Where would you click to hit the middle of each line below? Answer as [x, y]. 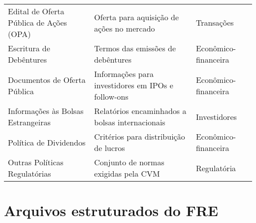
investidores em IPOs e [134, 85]
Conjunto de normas [129, 162]
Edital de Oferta [36, 11]
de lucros [110, 148]
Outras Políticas [36, 162]
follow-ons [111, 96]
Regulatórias [30, 173]
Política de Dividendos [47, 142]
